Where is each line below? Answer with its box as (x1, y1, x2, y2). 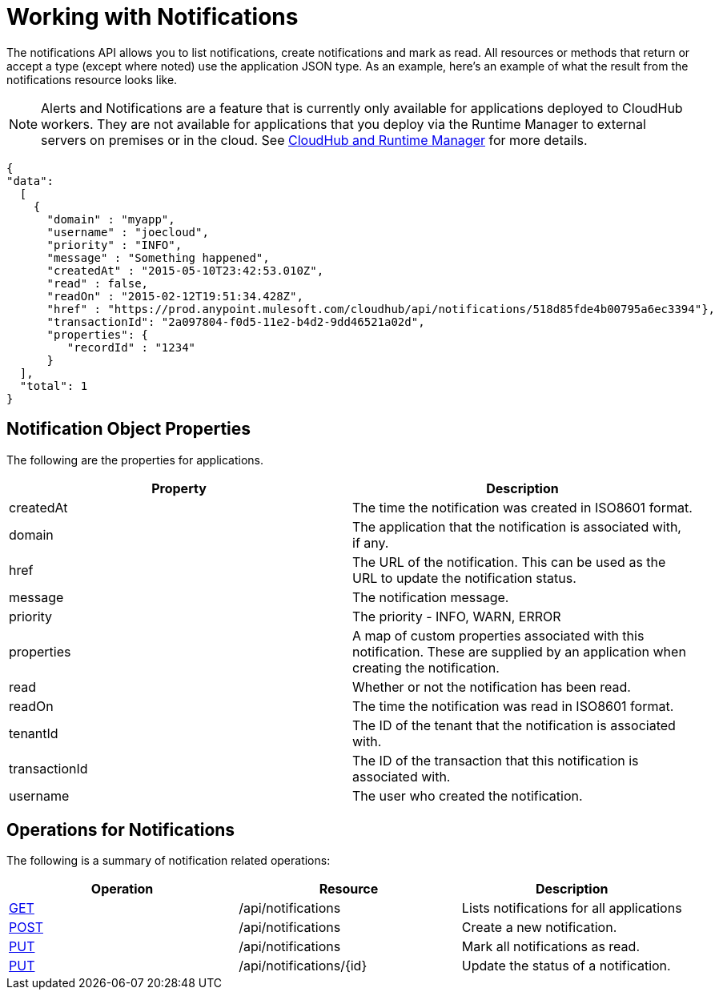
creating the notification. (352, 659, 500, 676)
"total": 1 (19, 379, 88, 392)
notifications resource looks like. (6, 72, 178, 86)
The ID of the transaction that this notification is (352, 752, 639, 769)
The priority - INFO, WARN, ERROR (352, 608, 561, 625)
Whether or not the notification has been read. (352, 678, 631, 695)
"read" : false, (46, 276, 149, 290)
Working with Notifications (6, 3, 299, 30)
